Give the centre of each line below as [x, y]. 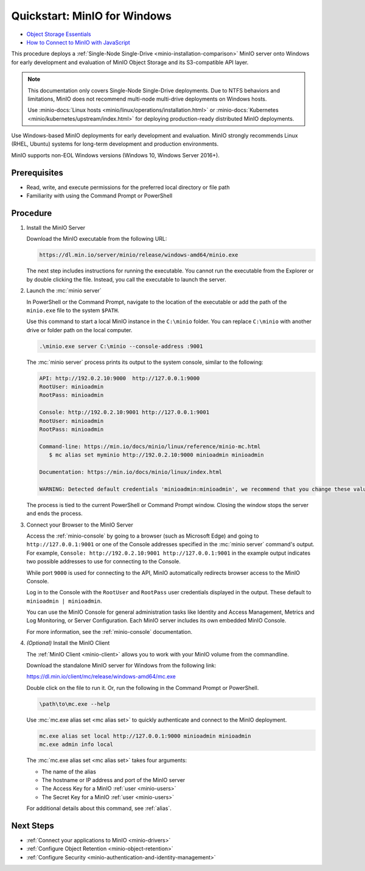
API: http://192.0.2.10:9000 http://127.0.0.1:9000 [120, 378]
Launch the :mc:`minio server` [64, 291]
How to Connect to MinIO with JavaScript [78, 42]
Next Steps [33, 826]
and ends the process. [54, 514]
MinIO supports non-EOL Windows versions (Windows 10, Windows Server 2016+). [116, 155]
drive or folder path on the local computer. [79, 330]
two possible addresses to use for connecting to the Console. [103, 561]
